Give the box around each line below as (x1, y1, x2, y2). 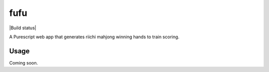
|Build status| (9, 25, 37, 31)
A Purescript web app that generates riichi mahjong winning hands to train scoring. (9, 34, 179, 40)
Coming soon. (9, 60, 38, 66)
